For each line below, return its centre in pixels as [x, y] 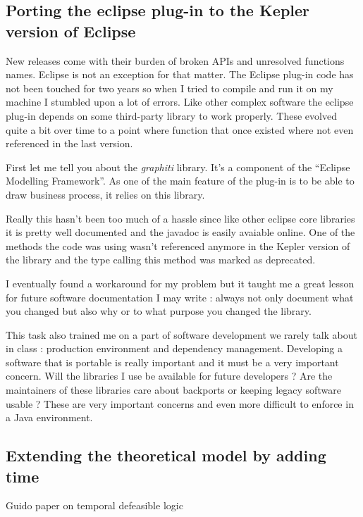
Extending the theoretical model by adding [166, 455]
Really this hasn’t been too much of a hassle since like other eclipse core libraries [180, 218]
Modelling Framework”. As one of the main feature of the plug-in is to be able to [180, 181]
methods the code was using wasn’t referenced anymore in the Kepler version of [178, 245]
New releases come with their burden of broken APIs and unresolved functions [175, 60]
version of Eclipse [71, 31]
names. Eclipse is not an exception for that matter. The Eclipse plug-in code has [180, 74]
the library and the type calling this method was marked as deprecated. [161, 260]
